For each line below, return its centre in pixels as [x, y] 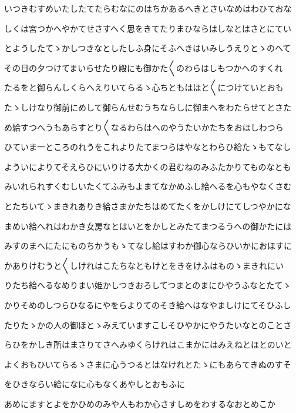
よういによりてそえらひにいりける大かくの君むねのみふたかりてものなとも [148, 166]
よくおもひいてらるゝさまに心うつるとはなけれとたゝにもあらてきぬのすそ [148, 364]
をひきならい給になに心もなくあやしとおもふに [95, 384]
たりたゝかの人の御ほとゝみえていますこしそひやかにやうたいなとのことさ [148, 324]
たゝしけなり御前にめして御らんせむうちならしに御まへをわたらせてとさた [148, 107]
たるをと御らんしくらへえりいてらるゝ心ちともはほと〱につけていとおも [144, 87]
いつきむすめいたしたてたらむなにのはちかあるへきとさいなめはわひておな [148, 8]
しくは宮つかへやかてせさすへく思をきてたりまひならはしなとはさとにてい [148, 28]
